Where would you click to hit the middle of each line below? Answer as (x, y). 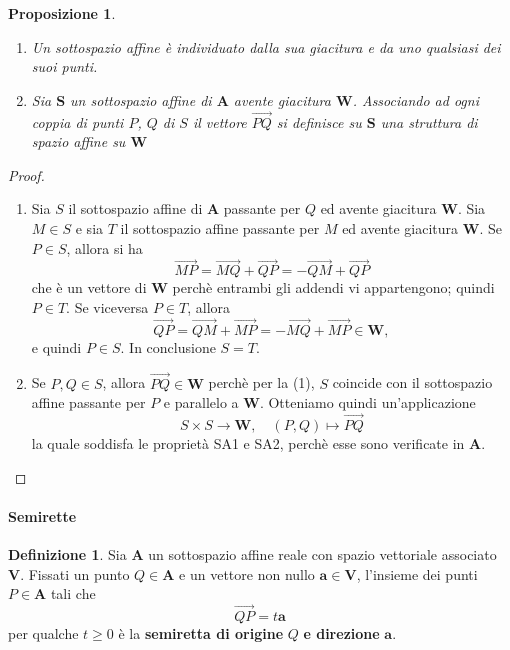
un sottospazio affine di (141, 99)
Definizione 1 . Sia (67, 553)
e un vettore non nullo (247, 573)
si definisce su (319, 121)
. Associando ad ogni (415, 99)
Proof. (26, 174)
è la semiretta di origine (201, 632)
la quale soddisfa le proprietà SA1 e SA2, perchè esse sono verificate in (248, 443)
